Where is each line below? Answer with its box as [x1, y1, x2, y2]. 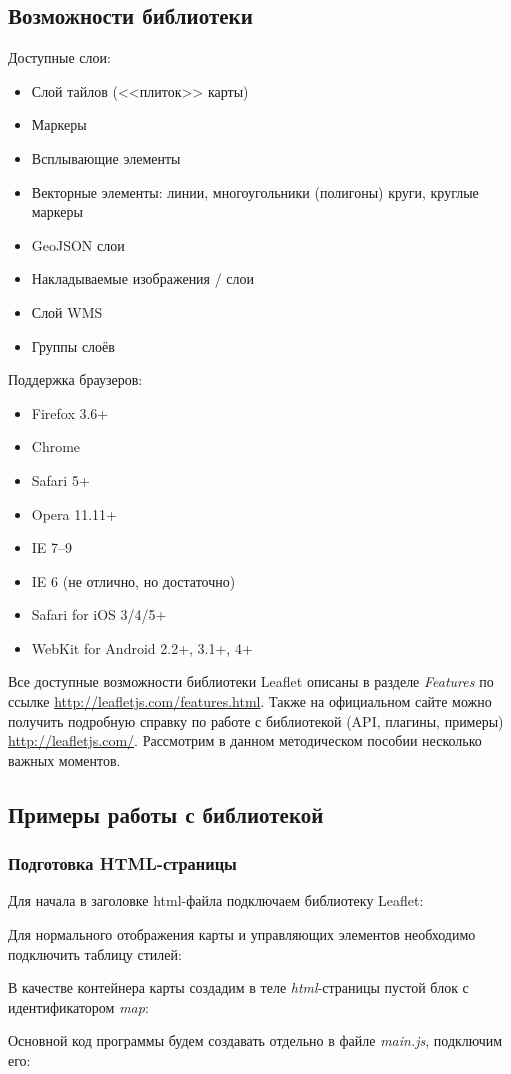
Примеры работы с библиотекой [8, 798, 324, 829]
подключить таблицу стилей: [8, 943, 182, 964]
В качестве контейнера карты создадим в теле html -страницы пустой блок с [8, 977, 469, 998]
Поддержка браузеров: [8, 369, 143, 390]
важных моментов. [8, 749, 121, 770]
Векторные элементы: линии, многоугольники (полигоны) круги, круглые [31, 181, 479, 202]
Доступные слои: [8, 47, 111, 68]
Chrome [31, 436, 81, 457]
